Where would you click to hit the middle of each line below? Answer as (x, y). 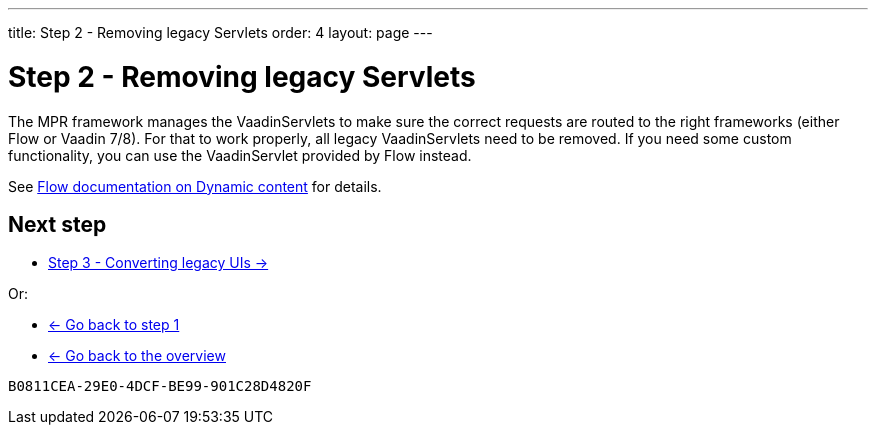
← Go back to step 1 (114, 325)
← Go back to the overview (137, 356)
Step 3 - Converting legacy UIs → (158, 263)
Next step (57, 224)
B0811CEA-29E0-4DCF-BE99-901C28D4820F (160, 386)
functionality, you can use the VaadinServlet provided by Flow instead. (240, 155)
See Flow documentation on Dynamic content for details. (195, 186)
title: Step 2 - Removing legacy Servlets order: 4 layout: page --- (220, 32)
